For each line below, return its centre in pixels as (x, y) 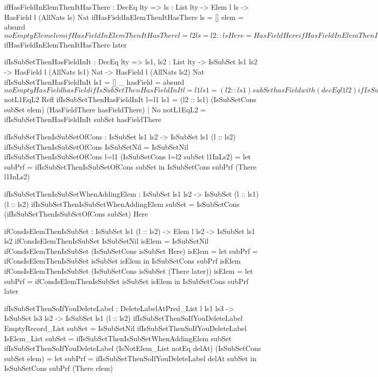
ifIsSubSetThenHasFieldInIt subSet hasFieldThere (83, 119)
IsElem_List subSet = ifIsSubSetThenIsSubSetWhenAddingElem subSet (118, 338)
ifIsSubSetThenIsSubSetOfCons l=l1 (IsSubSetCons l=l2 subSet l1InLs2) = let (128, 157)
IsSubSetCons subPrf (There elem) (58, 368)
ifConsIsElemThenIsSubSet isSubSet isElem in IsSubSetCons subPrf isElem (123, 261)
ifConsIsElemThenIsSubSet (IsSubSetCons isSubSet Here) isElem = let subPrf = (131, 251)
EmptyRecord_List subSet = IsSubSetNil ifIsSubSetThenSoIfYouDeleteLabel (125, 328)
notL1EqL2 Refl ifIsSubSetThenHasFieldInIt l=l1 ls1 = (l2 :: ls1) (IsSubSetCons (130, 99)
